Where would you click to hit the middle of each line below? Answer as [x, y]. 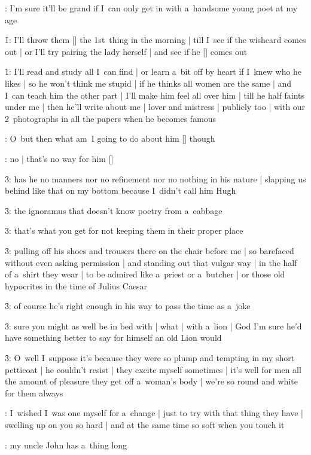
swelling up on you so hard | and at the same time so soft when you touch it [145, 425]
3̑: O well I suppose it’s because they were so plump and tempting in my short [150, 358]
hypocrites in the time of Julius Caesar [76, 285]
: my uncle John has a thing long [66, 445]
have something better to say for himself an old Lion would [113, 338]
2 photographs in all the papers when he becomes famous [111, 118]
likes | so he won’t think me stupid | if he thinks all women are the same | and [148, 83]
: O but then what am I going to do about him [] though [110, 138]
